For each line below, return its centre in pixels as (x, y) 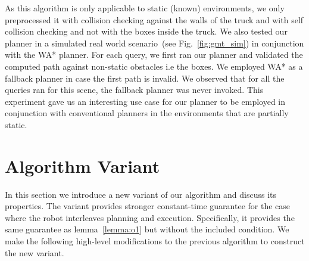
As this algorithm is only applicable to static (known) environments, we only (145, 8)
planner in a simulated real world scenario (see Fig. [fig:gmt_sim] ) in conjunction (154, 43)
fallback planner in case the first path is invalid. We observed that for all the (145, 78)
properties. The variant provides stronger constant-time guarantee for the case (148, 206)
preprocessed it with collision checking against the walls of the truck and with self (154, 19)
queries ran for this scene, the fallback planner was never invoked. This (134, 90)
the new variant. (35, 252)
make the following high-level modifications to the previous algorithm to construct (155, 241)
